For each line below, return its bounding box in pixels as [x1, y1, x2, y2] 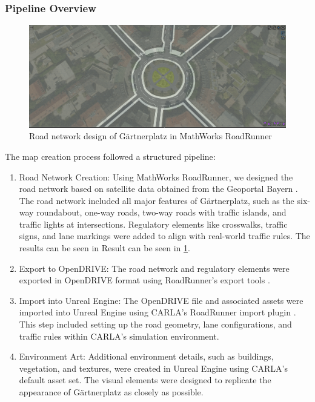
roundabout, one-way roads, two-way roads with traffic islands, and [36, 206, 287, 219]
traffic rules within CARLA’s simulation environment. [19, 329, 219, 342]
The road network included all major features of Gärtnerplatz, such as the [19, 194, 294, 206]
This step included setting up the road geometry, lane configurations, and [19, 318, 292, 331]
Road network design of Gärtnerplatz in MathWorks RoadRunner [29, 130, 272, 142]
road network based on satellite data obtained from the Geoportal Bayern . [19, 182, 298, 195]
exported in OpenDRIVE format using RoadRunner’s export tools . [19, 274, 270, 286]
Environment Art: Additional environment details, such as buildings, [19, 350, 274, 363]
